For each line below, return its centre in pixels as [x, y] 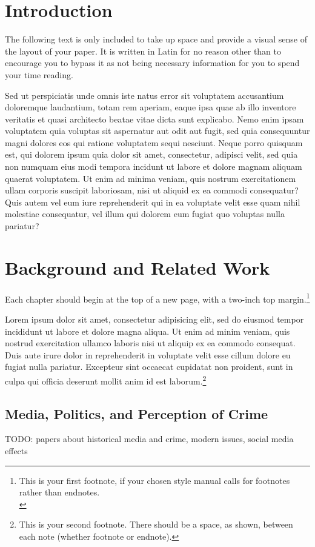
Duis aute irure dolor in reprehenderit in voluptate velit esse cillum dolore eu [148, 354]
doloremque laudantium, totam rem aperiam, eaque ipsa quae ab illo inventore [151, 107]
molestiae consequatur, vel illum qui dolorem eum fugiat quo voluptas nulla [145, 214]
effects [16, 451]
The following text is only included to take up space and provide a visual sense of [156, 39]
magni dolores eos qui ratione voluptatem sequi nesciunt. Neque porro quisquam [154, 142]
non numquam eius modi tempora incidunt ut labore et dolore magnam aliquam [154, 166]
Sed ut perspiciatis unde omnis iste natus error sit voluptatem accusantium [144, 95]
